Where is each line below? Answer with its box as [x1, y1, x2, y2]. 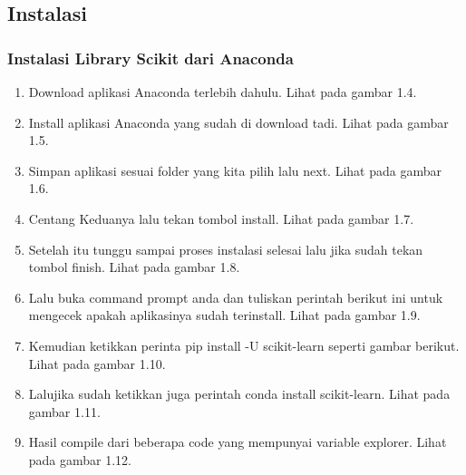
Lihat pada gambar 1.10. [28, 354, 166, 373]
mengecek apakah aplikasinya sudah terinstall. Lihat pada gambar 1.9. [28, 305, 421, 325]
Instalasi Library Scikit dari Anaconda [7, 46, 294, 69]
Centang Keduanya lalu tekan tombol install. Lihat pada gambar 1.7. [28, 208, 414, 228]
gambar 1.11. [28, 402, 101, 421]
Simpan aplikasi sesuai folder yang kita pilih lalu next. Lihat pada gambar [28, 160, 442, 179]
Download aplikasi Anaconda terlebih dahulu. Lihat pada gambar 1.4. [28, 82, 417, 101]
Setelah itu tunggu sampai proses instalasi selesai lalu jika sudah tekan [28, 239, 423, 258]
